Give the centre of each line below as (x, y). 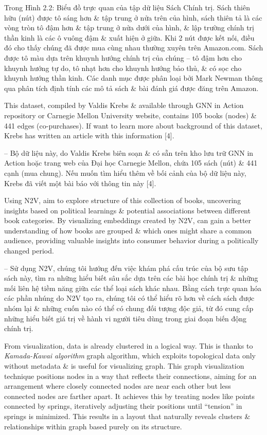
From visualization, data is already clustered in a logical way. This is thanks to (129, 345)
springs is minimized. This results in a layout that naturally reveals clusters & (127, 416)
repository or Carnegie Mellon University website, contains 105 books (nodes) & (130, 115)
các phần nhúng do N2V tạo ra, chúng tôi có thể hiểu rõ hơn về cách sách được (129, 298)
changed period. (29, 251)
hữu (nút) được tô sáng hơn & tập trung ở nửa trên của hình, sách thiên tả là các (133, 17)
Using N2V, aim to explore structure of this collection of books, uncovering (123, 200)
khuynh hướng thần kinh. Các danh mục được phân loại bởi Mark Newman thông (133, 78)
